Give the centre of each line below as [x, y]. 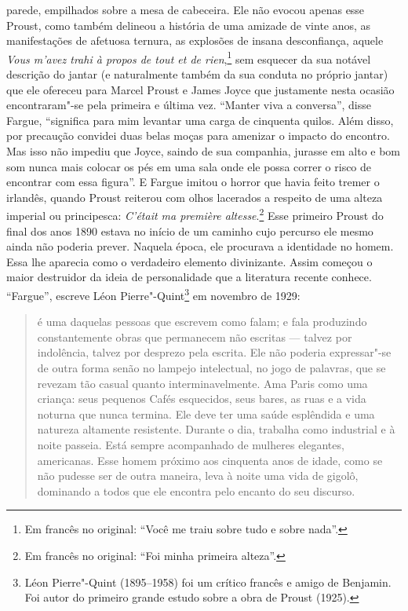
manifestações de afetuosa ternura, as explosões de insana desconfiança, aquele [195, 40]
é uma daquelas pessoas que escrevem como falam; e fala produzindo [202, 322]
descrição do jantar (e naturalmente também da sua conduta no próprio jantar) [197, 74]
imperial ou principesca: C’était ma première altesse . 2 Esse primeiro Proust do [195, 214]
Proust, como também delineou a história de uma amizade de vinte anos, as [189, 25]
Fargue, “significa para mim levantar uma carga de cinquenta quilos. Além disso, [200, 120]
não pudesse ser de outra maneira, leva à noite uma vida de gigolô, [198, 476]
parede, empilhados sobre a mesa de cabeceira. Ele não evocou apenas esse [186, 9]
